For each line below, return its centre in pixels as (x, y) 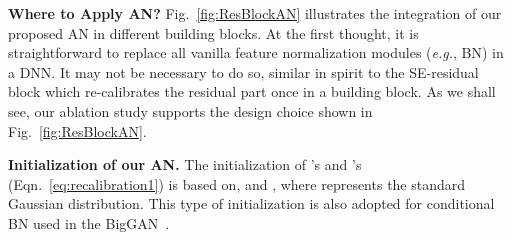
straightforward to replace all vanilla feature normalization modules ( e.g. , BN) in (256, 52)
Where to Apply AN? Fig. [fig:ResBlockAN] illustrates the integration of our (255, 13)
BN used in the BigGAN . (89, 222)
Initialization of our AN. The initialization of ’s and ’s (185, 164)
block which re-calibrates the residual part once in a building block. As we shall (252, 91)
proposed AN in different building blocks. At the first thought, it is (213, 32)
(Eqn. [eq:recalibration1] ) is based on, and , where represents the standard (237, 183)
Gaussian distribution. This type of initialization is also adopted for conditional (251, 203)
